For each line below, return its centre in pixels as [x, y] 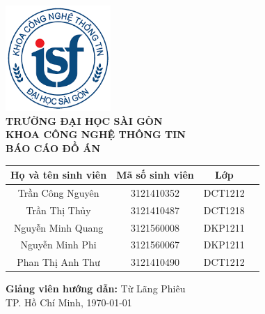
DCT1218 [224, 210]
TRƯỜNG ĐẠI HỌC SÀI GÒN [84, 120]
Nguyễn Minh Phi [58, 245]
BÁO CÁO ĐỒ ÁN [53, 148]
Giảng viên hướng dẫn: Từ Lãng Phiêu [96, 289]
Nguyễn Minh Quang [58, 227]
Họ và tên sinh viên [59, 175]
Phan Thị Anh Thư [58, 262]
